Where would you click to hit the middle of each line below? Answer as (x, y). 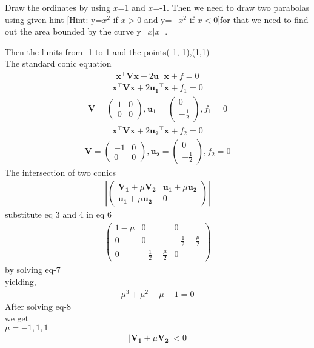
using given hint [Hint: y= (54, 19)
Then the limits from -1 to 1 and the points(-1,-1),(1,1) (107, 51)
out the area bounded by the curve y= (76, 31)
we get (17, 318)
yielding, (21, 281)
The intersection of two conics (60, 172)
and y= (158, 19)
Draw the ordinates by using (58, 7)
